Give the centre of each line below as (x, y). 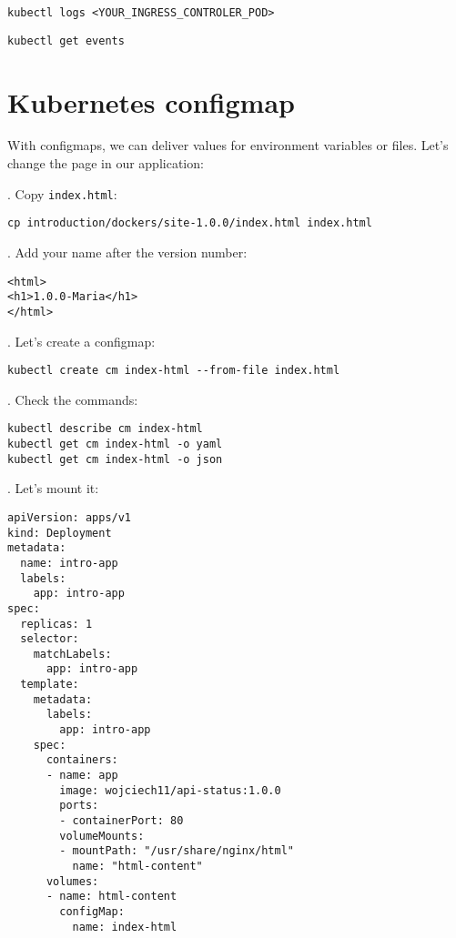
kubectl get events (66, 40)
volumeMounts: (102, 836)
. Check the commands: (73, 399)
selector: (50, 639)
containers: (82, 760)
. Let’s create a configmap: (81, 341)
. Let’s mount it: (53, 488)
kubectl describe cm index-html (105, 429)
